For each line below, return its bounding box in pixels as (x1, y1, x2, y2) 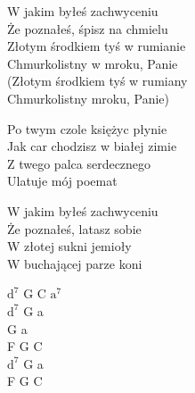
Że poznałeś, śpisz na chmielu (7, 19, 168, 38)
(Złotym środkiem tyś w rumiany (7, 71, 188, 90)
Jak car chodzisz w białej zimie (7, 137, 177, 155)
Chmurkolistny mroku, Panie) (7, 88, 169, 107)
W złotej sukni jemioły (7, 237, 132, 255)
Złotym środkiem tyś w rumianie (7, 37, 186, 55)
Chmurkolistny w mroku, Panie (7, 54, 178, 72)
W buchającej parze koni (7, 254, 142, 272)
